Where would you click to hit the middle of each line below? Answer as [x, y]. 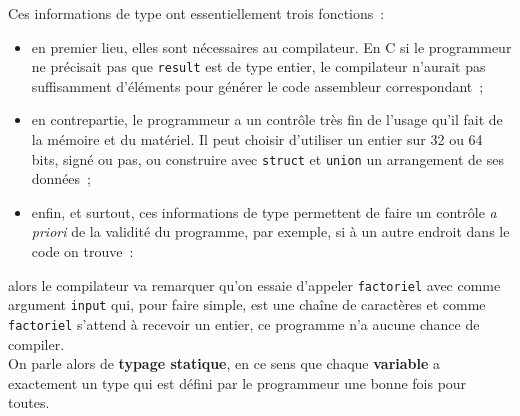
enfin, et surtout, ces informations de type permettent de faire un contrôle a [264, 211]
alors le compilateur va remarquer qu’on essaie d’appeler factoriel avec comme [254, 284]
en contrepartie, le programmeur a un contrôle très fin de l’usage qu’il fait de [267, 119]
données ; [61, 178]
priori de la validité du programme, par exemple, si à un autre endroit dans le [270, 231]
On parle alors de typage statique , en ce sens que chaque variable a [224, 363]
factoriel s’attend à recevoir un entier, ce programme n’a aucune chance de [244, 323]
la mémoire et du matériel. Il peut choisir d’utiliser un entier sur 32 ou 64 [257, 139]
